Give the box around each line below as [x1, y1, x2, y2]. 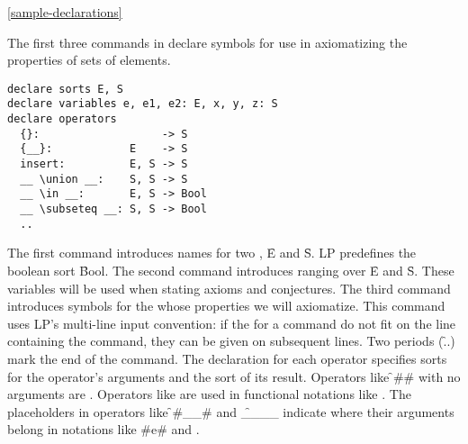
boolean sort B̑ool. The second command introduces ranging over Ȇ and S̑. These [7, 260, 454, 279]
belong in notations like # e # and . [7, 420, 200, 439]
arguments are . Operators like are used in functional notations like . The [7, 385, 411, 403]
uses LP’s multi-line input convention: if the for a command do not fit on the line [7, 313, 456, 332]
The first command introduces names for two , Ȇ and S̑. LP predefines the [7, 243, 417, 262]
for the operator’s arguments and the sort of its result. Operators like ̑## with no [7, 367, 461, 385]
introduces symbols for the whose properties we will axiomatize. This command [7, 296, 445, 315]
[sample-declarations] [7, 3, 122, 21]
